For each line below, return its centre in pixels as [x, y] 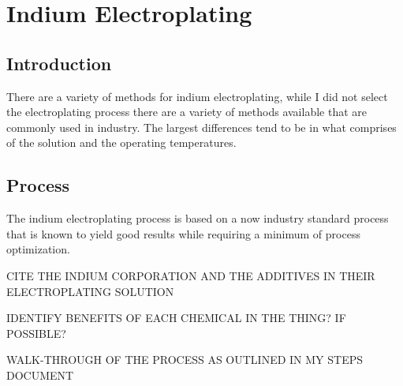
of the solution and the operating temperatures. [121, 142]
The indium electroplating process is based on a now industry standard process [198, 218]
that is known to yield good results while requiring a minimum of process [183, 233]
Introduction [59, 63]
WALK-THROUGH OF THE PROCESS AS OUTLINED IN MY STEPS [185, 360]
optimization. [38, 249]
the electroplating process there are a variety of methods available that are [187, 112]
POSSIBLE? [36, 333]
